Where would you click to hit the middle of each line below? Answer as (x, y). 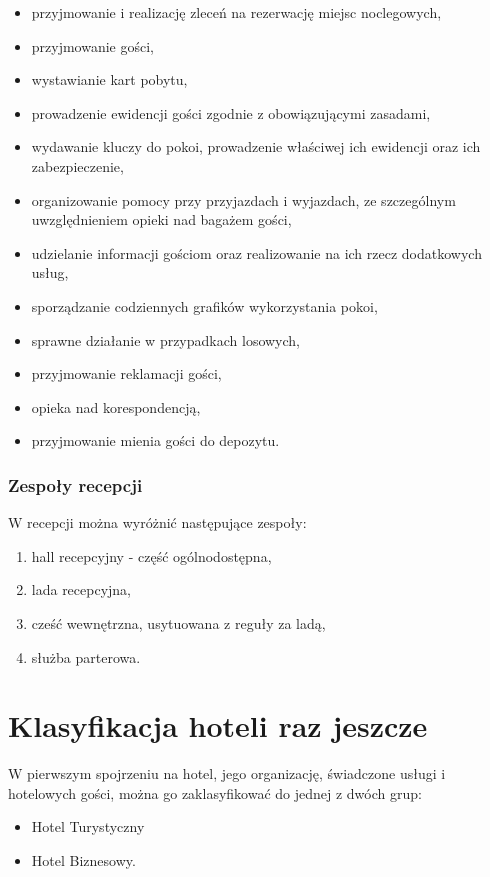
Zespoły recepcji (75, 484)
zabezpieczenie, (77, 165)
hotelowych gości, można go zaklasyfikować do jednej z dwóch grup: (215, 792)
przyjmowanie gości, (93, 45)
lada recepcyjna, (81, 589)
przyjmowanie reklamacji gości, (126, 373)
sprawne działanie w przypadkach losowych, (166, 339)
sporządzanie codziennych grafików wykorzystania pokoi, (204, 305)
